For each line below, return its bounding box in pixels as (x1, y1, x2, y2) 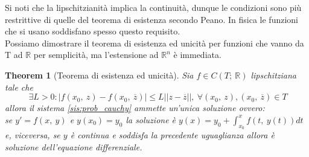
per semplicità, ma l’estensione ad (33, 48, 159, 61)
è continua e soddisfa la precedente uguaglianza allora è (70, 128, 275, 141)
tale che (5, 80, 33, 93)
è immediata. (173, 48, 221, 61)
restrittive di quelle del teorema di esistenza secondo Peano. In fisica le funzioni (5, 13, 298, 25)
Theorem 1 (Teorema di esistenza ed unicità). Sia (5, 68, 194, 81)
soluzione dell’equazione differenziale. (5, 140, 142, 153)
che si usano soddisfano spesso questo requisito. (5, 25, 180, 37)
